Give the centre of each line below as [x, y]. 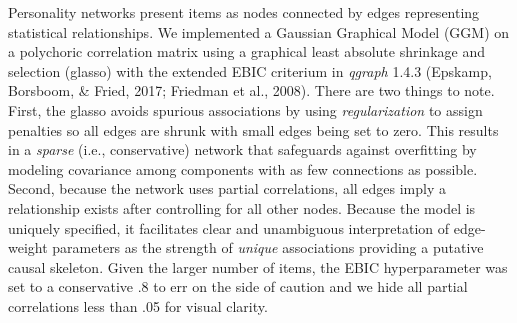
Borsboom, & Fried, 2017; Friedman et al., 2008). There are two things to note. [251, 90]
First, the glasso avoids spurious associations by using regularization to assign [245, 109]
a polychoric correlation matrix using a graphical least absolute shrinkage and [246, 51]
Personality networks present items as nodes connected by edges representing [244, 12]
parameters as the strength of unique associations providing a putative [268, 247]
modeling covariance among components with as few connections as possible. [243, 168]
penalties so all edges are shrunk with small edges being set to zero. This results [253, 129]
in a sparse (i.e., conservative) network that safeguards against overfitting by [242, 149]
